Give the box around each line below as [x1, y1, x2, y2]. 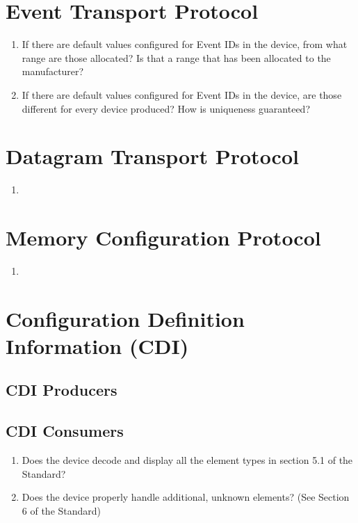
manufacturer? [22, 64, 84, 79]
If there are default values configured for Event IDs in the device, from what [22, 37, 348, 51]
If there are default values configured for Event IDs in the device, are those [22, 87, 342, 102]
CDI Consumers [6, 420, 124, 442]
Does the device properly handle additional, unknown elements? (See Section [22, 490, 350, 504]
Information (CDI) [6, 331, 189, 360]
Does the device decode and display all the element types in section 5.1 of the [22, 453, 353, 467]
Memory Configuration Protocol [6, 223, 321, 251]
